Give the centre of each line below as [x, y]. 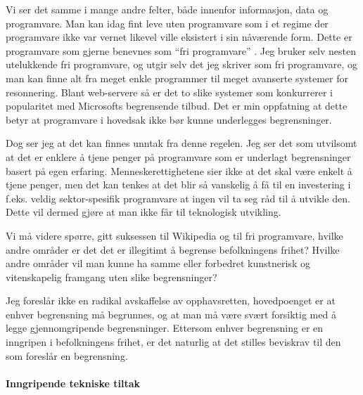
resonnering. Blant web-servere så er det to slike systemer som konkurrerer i [169, 92]
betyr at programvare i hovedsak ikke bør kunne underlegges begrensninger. [169, 119]
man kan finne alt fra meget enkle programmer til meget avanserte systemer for [177, 78]
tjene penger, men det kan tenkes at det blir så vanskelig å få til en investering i [178, 184]
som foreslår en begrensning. [67, 355]
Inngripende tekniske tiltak [73, 383]
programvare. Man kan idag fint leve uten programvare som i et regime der [167, 23]
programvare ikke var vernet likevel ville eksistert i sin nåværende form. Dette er [179, 37]
